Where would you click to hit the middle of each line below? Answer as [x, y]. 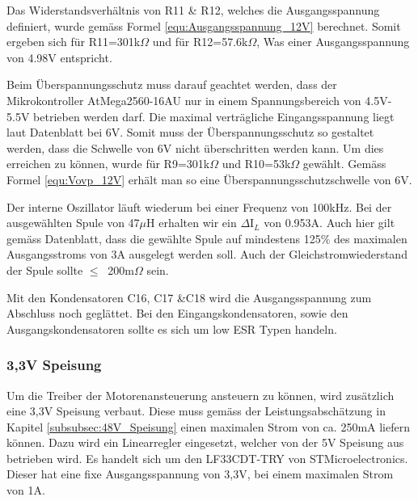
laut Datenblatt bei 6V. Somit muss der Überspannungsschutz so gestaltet [190, 132]
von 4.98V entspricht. [59, 57]
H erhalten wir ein [192, 223]
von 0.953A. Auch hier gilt [329, 223]
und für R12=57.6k [200, 42]
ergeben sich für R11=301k [74, 42]
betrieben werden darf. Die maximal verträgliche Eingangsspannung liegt [214, 116]
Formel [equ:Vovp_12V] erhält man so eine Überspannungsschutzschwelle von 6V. [209, 179]
